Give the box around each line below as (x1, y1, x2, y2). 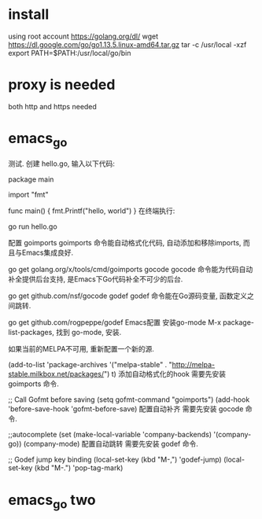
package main (8, 175, 54, 184)
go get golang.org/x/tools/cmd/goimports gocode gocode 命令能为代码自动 (8, 265, 253, 274)
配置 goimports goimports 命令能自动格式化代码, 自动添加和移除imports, (8, 238, 242, 248)
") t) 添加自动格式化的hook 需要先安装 (103, 370, 227, 379)
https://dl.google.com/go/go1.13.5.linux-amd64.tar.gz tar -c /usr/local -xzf (8, 39, 247, 49)
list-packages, (8, 328, 55, 337)
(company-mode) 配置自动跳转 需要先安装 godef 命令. (23, 439, 198, 449)
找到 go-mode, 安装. (56, 328, 122, 337)
